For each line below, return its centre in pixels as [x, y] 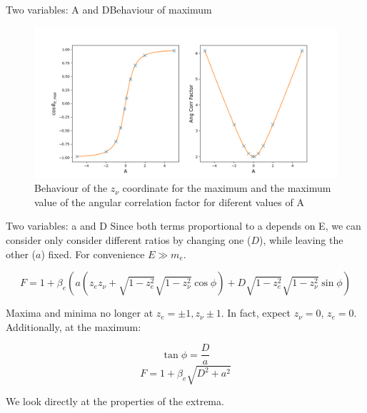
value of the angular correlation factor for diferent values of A [169, 202]
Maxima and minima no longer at [80, 313]
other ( [21, 254]
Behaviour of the [71, 188]
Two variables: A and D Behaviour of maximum [109, 9]
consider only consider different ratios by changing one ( [129, 239]
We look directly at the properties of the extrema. [115, 401]
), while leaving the [301, 239]
